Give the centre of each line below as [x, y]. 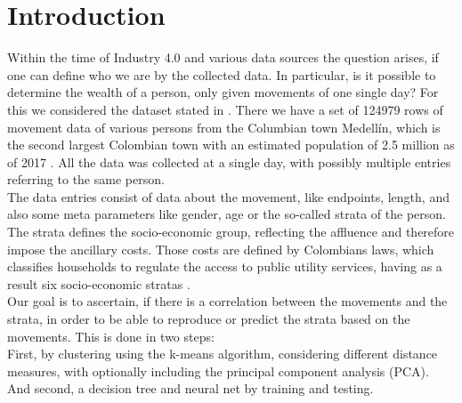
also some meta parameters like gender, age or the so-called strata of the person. [227, 214]
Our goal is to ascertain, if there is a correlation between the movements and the [227, 301]
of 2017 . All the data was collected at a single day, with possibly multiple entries [229, 161]
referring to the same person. [86, 179]
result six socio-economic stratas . [99, 283]
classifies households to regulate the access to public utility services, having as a [225, 266]
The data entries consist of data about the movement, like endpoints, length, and [228, 196]
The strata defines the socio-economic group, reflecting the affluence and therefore [231, 232]
